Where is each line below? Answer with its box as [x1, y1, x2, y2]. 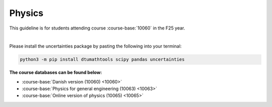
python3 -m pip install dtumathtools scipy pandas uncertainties [20, 56, 185, 62]
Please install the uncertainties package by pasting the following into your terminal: [9, 43, 182, 49]
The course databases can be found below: [9, 69, 102, 75]
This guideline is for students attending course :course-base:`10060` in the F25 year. [9, 25, 185, 31]
